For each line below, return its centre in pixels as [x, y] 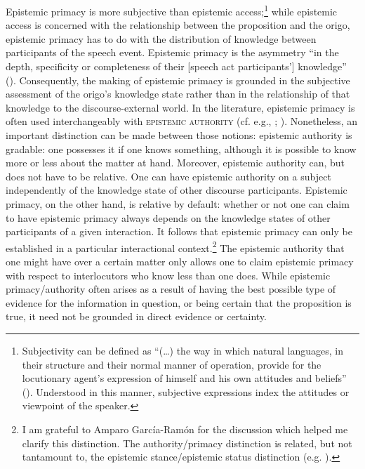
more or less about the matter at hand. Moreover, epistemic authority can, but [175, 163]
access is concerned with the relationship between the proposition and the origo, [178, 25]
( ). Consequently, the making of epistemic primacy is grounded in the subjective [178, 80]
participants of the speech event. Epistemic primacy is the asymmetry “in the [172, 52]
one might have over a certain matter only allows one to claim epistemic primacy [180, 261]
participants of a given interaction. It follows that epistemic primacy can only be [179, 231]
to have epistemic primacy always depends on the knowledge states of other [168, 217]
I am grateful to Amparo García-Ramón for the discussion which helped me [185, 429]
